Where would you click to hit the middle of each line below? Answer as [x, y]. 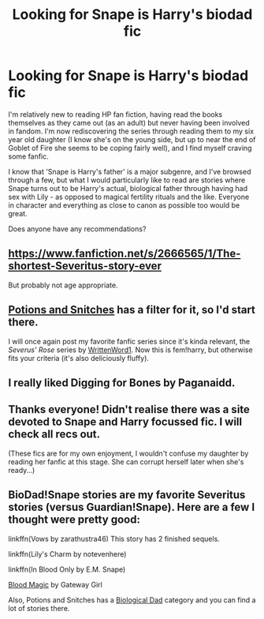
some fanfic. [28, 156]
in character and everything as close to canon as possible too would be [124, 205]
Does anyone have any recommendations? [77, 229]
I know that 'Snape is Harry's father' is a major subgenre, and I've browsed [130, 171]
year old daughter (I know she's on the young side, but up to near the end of [132, 139]
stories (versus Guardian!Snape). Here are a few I [132, 507]
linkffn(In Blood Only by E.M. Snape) [67, 569]
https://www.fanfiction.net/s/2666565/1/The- [125, 254]
